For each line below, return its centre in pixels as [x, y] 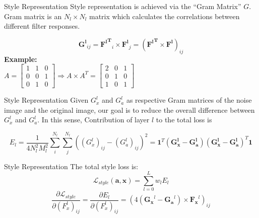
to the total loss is [184, 120]
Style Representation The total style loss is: [71, 166]
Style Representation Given [46, 100]
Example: [21, 59]
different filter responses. [42, 26]
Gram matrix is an [33, 16]
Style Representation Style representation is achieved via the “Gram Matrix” [123, 6]
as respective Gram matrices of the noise [189, 100]
